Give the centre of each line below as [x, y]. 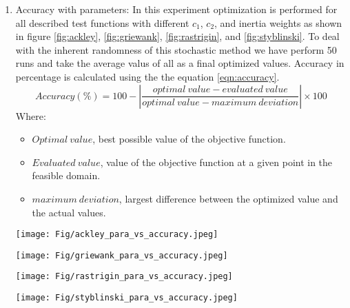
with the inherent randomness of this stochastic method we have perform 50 [176, 49]
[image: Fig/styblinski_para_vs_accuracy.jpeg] [126, 298]
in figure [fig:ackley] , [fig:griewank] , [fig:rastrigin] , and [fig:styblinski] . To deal [177, 36]
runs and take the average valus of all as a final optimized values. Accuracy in [180, 63]
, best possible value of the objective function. [189, 139]
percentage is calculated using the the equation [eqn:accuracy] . [147, 76]
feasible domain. [66, 175]
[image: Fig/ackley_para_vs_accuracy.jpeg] [117, 235]
